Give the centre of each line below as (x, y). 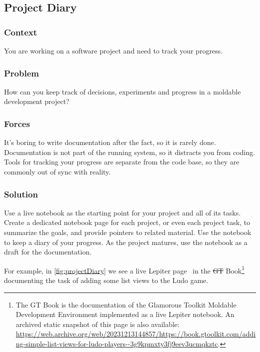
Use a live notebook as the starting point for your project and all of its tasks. (122, 212)
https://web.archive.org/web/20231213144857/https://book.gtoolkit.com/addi (136, 334)
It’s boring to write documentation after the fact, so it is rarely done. (110, 142)
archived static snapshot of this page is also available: (97, 324)
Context (21, 32)
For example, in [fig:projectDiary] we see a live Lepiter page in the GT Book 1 (124, 269)
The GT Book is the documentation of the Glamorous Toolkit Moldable (126, 304)
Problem (21, 73)
